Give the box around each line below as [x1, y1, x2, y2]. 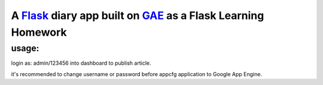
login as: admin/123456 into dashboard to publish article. [11, 59, 151, 67]
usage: [11, 43, 39, 53]
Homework [11, 26, 67, 39]
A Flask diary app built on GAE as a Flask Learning [11, 9, 264, 22]
